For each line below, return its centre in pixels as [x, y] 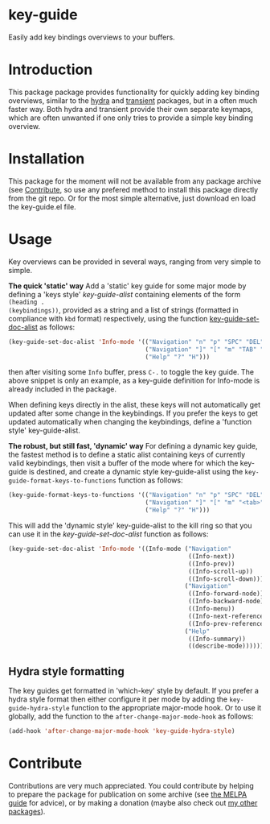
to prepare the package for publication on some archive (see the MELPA [128, 794]
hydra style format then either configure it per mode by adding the [118, 699]
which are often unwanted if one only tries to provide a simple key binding [131, 118]
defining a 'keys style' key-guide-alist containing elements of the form [125, 294]
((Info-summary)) [217, 639]
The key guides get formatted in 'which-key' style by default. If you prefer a [134, 691]
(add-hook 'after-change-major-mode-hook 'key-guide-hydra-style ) [122, 731]
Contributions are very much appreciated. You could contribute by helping [131, 785]
